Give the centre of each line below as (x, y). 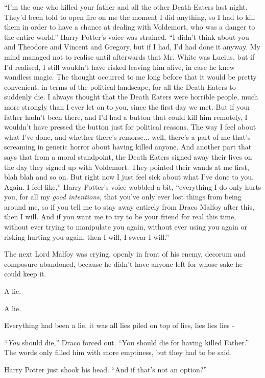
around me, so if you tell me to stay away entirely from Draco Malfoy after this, (129, 206)
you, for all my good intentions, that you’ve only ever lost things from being (123, 197)
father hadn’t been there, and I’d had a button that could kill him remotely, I (126, 117)
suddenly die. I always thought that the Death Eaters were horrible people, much (131, 97)
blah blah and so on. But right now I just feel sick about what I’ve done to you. (129, 177)
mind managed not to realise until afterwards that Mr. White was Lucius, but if (129, 56)
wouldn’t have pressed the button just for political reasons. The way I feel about (130, 127)
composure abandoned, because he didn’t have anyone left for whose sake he (124, 263)
